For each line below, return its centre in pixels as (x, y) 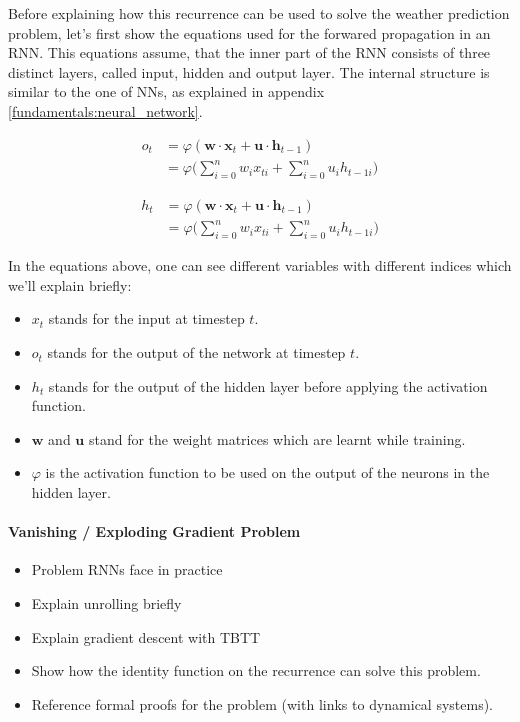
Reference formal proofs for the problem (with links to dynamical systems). (262, 703)
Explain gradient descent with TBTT (146, 636)
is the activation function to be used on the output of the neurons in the (267, 472)
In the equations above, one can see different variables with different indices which (260, 265)
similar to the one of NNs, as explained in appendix (166, 91)
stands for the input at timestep (146, 318)
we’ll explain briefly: (70, 284)
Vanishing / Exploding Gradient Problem (154, 531)
